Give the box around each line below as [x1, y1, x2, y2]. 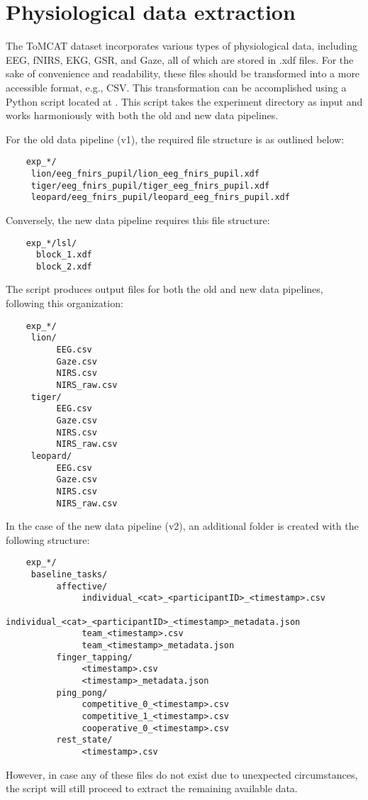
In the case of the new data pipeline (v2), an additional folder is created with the [6, 518, 359, 533]
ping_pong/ [56, 687, 108, 698]
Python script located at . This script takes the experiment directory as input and [6, 94, 363, 109]
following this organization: [6, 296, 123, 311]
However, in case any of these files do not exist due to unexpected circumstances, [6, 767, 358, 782]
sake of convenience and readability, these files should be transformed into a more [6, 66, 360, 81]
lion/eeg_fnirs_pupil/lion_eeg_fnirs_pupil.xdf [30, 168, 260, 179]
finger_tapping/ [56, 652, 133, 662]
